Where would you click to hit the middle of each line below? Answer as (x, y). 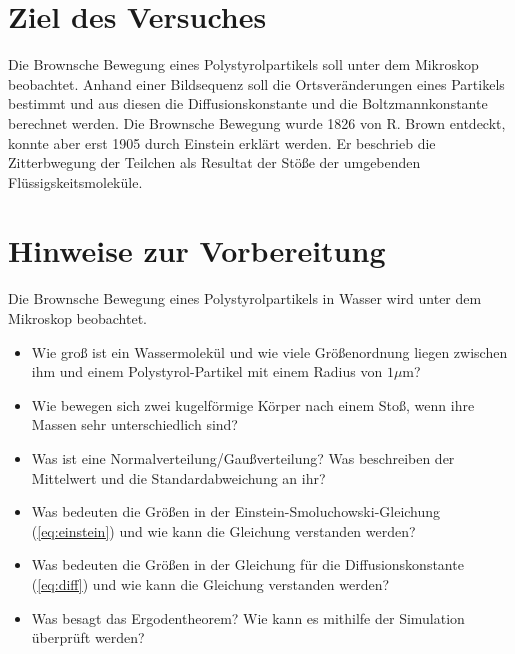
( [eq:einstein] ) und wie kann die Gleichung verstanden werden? (223, 530)
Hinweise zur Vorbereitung (197, 250)
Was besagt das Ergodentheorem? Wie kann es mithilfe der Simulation (248, 617)
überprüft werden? (88, 637)
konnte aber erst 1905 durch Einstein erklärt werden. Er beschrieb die (222, 142)
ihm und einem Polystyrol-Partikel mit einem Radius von (207, 371)
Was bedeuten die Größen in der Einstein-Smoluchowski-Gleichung (236, 511)
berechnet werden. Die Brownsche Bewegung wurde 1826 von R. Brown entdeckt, (257, 122)
